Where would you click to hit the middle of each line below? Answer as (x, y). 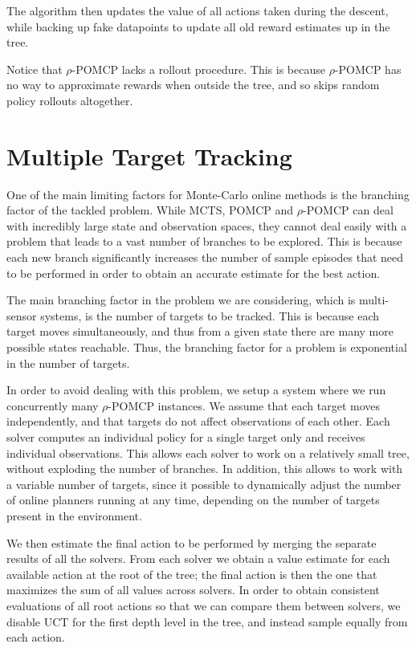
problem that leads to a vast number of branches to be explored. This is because (204, 241)
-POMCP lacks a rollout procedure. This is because (198, 69)
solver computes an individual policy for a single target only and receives (186, 437)
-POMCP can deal (348, 210)
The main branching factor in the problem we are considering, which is (181, 300)
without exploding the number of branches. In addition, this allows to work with (205, 469)
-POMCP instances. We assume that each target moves (244, 405)
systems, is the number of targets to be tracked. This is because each (210, 315)
